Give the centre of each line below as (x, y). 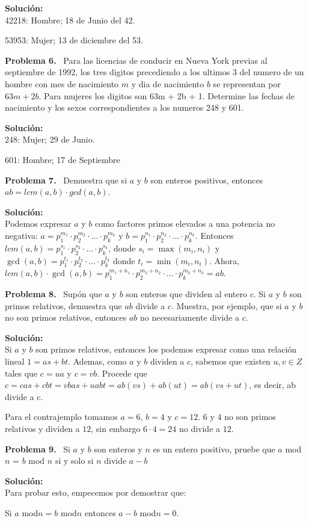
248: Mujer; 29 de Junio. (50, 139)
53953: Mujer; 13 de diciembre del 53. (74, 40)
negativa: (21, 235)
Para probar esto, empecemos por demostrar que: (96, 492)
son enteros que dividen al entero (186, 294)
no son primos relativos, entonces (66, 317)
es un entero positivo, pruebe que (214, 449)
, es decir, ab (273, 385)
